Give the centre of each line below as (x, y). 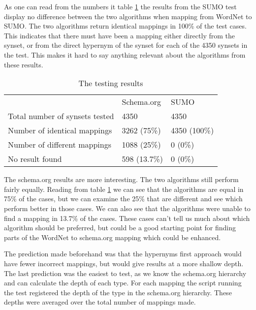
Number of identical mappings (60, 130)
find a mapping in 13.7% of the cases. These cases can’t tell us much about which (127, 218)
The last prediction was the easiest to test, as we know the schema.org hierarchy (125, 273)
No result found (35, 159)
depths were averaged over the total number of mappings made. (100, 302)
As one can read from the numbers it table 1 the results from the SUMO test (120, 6)
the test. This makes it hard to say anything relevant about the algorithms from (125, 54)
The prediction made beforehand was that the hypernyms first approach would (123, 254)
